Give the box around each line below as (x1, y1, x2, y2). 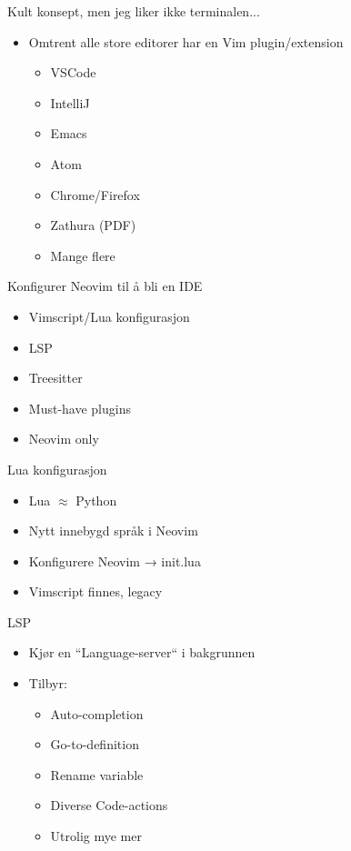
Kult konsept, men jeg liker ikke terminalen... (7, 2, 260, 20)
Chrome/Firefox (50, 185, 140, 204)
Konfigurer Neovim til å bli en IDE (7, 276, 203, 295)
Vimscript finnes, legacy (28, 582, 163, 601)
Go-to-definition (50, 735, 139, 754)
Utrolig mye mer (50, 826, 142, 846)
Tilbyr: (28, 674, 67, 693)
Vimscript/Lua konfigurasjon (28, 306, 190, 325)
